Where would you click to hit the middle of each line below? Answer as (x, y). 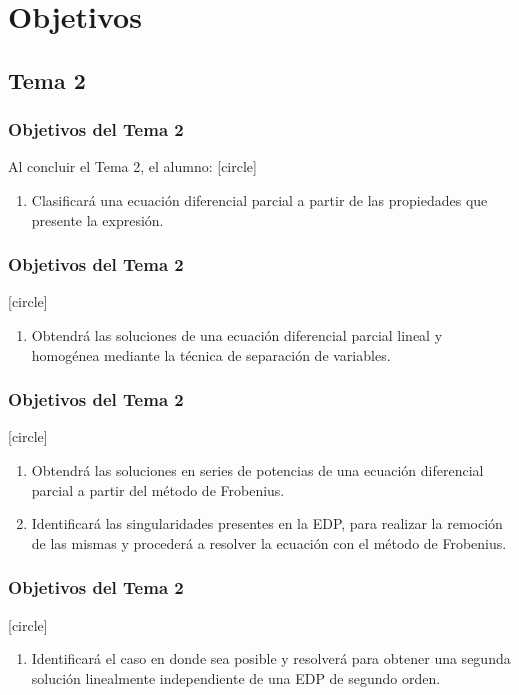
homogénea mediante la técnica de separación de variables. (211, 354)
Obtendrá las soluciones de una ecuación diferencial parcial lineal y (237, 334)
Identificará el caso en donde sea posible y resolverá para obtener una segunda (271, 658)
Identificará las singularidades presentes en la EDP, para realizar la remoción (267, 523)
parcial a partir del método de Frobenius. (158, 489)
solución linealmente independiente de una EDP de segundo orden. (236, 677)
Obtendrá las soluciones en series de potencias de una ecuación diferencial (257, 469)
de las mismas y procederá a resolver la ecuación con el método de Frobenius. (269, 542)
